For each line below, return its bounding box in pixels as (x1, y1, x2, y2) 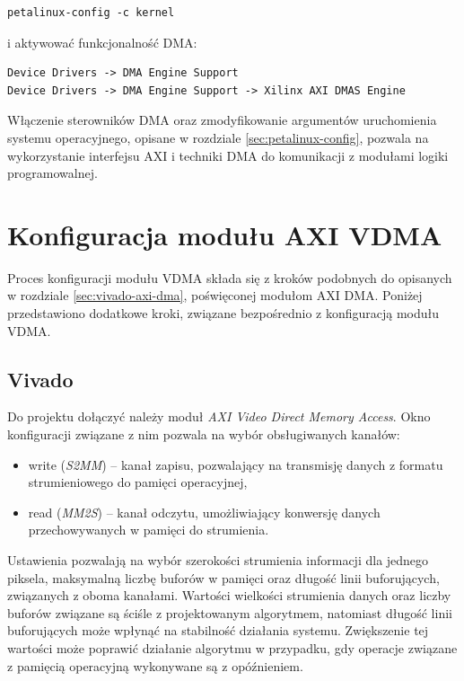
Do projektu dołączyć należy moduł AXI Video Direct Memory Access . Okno (7, 407, 431, 426)
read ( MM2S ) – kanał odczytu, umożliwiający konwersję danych (28, 502, 381, 521)
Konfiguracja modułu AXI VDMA (7, 216, 442, 252)
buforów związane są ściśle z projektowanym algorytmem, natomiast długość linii (7, 603, 452, 622)
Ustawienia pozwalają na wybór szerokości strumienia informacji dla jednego (7, 551, 429, 570)
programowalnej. (7, 164, 98, 182)
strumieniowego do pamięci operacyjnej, (28, 473, 248, 491)
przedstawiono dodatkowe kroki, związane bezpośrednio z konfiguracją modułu (7, 304, 440, 323)
